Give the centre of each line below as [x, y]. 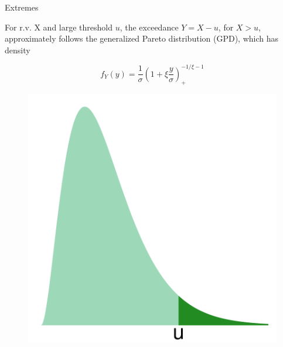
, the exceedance [149, 27]
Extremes [22, 7]
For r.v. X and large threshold [59, 27]
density [18, 50]
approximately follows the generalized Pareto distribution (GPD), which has [141, 38]
